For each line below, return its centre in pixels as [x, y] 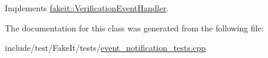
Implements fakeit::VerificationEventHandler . [87, 8]
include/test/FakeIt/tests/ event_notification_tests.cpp [105, 48]
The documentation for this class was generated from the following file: [134, 28]
